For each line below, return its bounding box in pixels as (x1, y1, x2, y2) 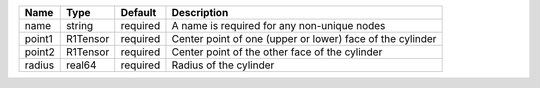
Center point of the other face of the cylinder (171, 45, 383, 59)
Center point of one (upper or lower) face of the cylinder (171, 32, 437, 45)
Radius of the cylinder (171, 58, 275, 72)
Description (171, 6, 229, 19)
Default (120, 6, 157, 19)
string (65, 19, 94, 32)
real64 (65, 58, 97, 72)
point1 (24, 32, 54, 45)
